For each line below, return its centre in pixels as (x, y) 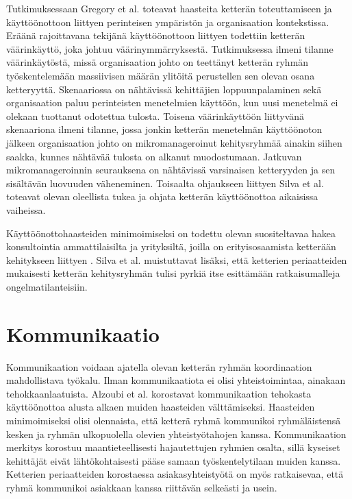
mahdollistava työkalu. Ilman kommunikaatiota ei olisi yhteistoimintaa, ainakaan (176, 380)
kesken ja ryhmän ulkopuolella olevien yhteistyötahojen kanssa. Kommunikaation (176, 434)
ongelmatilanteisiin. (47, 286)
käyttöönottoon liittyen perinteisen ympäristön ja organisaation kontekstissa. (168, 22)
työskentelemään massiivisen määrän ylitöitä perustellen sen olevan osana (161, 75)
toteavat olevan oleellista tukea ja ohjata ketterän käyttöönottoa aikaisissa (162, 196)
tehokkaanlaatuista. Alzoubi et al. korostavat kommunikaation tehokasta (159, 393)
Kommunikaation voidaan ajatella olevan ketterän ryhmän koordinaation (159, 366)
